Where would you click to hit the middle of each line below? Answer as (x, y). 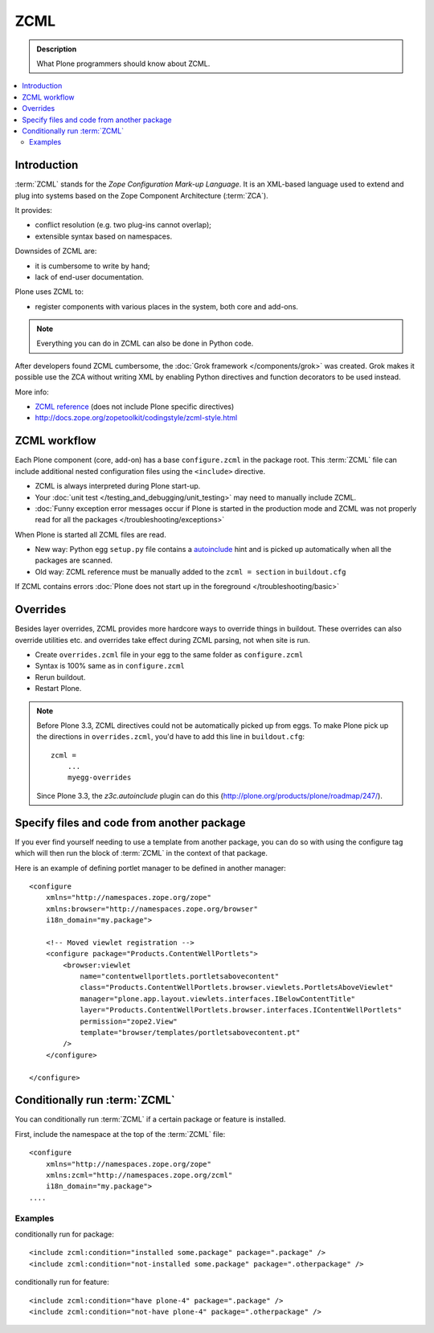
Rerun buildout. (60, 677)
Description (57, 49)
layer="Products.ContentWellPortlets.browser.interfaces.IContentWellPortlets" (241, 1010)
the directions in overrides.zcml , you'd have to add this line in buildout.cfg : (171, 737)
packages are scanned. (74, 560)
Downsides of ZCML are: (56, 251)
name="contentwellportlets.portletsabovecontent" (180, 977)
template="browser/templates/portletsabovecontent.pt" (190, 1032)
